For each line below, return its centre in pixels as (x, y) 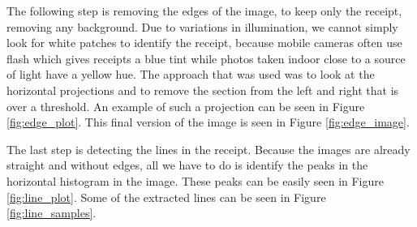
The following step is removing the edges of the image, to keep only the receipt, (204, 11)
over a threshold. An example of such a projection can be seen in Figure (186, 106)
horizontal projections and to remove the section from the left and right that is (203, 90)
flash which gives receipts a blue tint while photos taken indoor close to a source (206, 58)
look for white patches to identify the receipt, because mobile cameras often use (204, 43)
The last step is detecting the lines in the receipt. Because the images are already (208, 149)
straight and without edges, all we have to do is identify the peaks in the (187, 165)
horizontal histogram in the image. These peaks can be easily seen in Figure (195, 180)
